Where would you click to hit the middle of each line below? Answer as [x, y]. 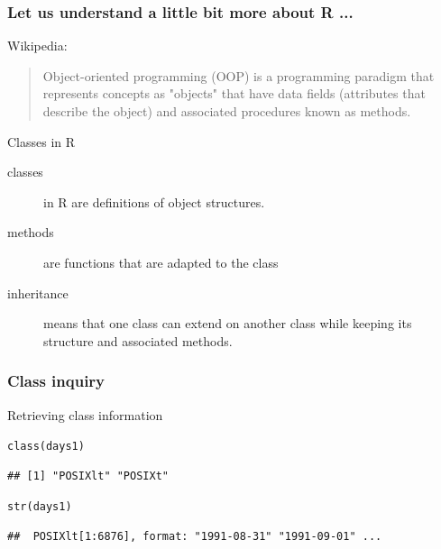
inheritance [38, 293]
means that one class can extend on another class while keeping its [228, 323]
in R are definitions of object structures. [154, 201]
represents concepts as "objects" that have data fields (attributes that [234, 93]
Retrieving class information [85, 414]
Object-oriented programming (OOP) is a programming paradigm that [239, 75]
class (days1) [46, 447]
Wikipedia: [37, 46]
